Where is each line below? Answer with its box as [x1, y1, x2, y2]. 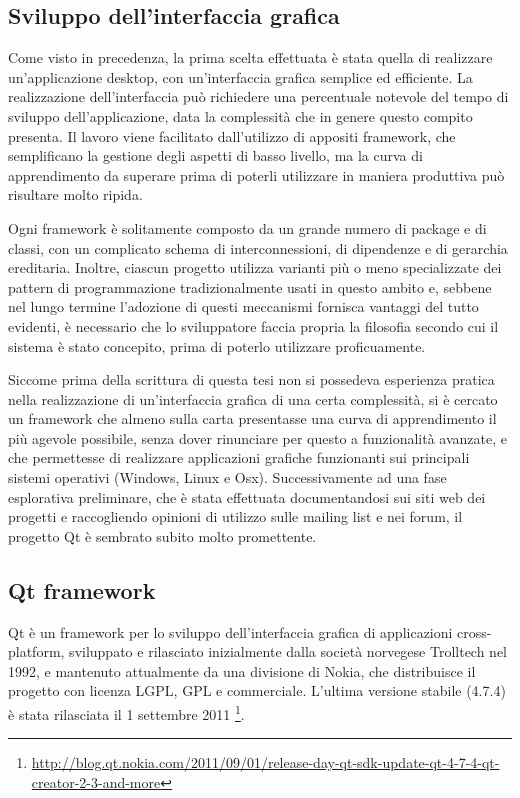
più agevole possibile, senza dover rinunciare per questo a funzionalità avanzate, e [8, 427, 508, 448]
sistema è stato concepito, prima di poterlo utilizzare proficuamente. [8, 335, 426, 356]
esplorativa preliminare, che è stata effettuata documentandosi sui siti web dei [8, 486, 486, 507]
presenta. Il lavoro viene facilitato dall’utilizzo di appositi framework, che [8, 125, 456, 146]
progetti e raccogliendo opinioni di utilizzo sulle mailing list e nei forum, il [8, 506, 463, 527]
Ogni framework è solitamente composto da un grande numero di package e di [8, 217, 487, 238]
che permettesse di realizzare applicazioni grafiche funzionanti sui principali [8, 447, 470, 468]
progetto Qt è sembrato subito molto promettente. [8, 525, 317, 546]
